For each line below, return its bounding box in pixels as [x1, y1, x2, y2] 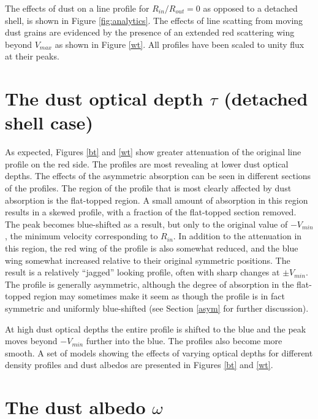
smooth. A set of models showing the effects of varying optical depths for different [5, 346, 313, 359]
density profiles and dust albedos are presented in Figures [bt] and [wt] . [5, 358, 273, 371]
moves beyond [5, 334, 58, 347]
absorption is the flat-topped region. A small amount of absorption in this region [5, 193, 308, 206]
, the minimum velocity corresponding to [5, 229, 158, 242]
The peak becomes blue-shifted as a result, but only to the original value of [5, 217, 288, 230]
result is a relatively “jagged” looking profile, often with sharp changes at [5, 266, 280, 279]
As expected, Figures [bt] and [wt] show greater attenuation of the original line [5, 145, 301, 158]
